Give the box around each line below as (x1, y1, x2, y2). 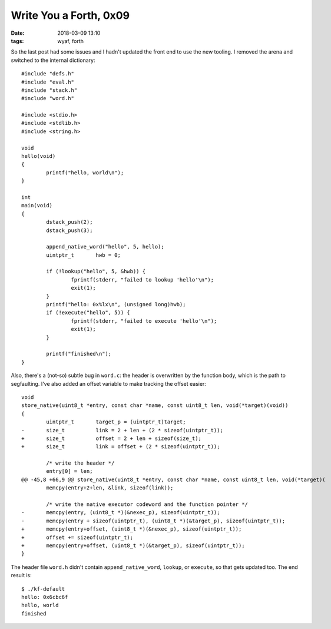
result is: (11, 572, 32, 579)
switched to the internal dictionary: (11, 57, 95, 64)
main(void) (21, 202, 53, 209)
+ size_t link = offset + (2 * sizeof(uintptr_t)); (21, 443, 220, 450)
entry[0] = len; (46, 468, 93, 475)
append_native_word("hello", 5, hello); (46, 243, 164, 250)
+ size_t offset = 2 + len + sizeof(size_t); (21, 435, 201, 442)
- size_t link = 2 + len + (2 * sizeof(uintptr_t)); (21, 427, 223, 433)
